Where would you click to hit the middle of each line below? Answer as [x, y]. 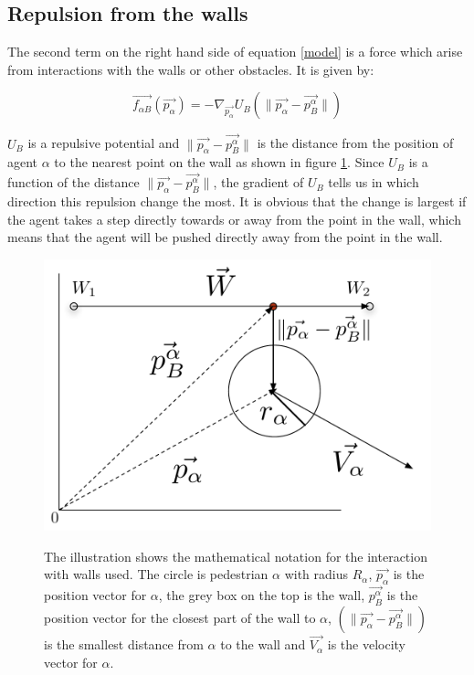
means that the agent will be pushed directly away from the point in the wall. [225, 237]
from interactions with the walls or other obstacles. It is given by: [191, 69]
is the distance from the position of [355, 143]
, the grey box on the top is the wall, [262, 595]
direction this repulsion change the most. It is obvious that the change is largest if [237, 201]
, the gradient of [258, 182]
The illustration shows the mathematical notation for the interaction [236, 556]
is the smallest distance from [124, 644]
